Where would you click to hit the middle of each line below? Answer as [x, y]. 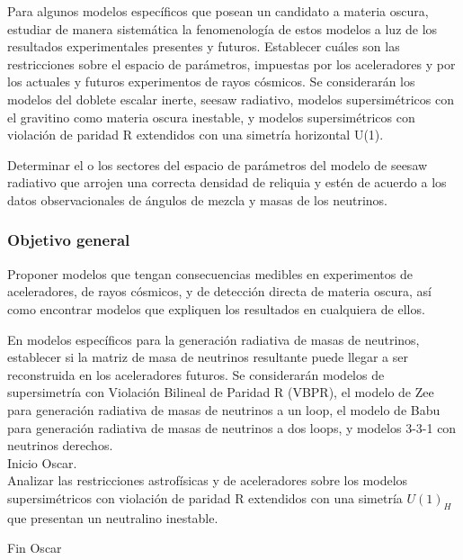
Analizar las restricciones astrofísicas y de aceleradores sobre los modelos [208, 480]
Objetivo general [69, 240]
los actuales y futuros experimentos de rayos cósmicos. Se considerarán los [211, 81]
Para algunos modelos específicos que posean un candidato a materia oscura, [218, 11]
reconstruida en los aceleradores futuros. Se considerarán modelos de [196, 374]
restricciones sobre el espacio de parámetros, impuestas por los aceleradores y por [231, 63]
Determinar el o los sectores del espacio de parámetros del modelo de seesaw [218, 164]
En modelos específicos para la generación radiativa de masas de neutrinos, [214, 339]
